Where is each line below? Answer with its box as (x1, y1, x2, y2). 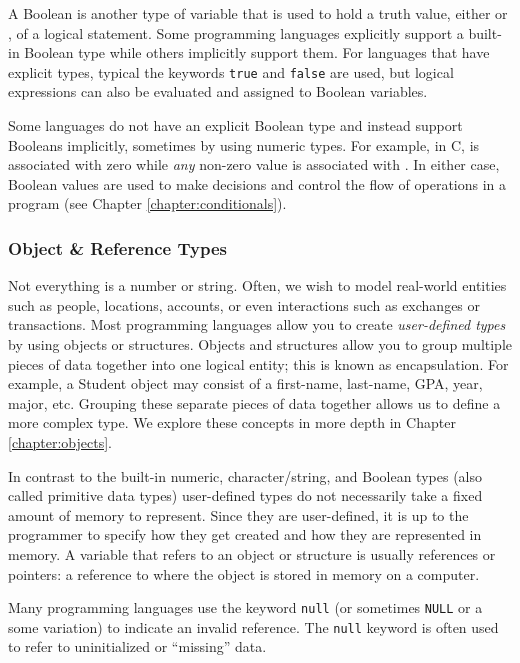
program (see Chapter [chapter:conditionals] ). (8, 193, 287, 214)
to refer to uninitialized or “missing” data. (8, 636, 267, 657)
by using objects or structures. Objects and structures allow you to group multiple (8, 334, 513, 354)
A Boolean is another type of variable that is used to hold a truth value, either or (8, 3, 508, 23)
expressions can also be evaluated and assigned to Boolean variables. (8, 81, 428, 102)
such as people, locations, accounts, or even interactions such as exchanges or (8, 294, 481, 315)
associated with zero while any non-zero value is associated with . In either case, (8, 154, 500, 175)
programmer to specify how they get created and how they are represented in (8, 524, 482, 545)
